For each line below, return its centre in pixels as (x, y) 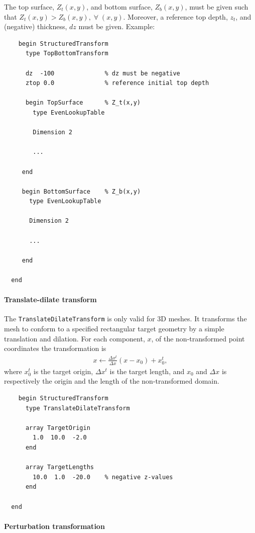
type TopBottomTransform (67, 54)
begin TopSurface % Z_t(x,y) (83, 103)
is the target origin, (63, 371)
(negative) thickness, (36, 26)
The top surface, (29, 7)
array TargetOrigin (58, 428)
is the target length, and (147, 371)
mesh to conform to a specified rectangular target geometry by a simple (114, 329)
